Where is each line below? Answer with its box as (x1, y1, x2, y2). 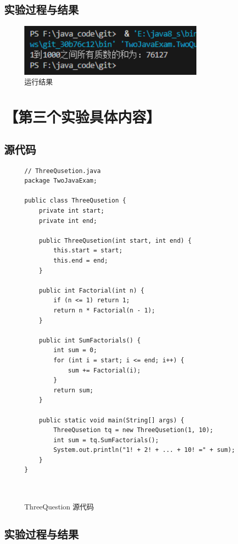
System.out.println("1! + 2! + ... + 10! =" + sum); (53, 446, 235, 454)
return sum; (53, 386, 94, 394)
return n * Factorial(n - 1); (53, 306, 155, 314)
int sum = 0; (53, 347, 97, 354)
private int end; (39, 217, 97, 224)
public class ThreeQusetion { (24, 197, 126, 205)
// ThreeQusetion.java (24, 167, 101, 175)
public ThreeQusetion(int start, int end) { (39, 237, 192, 244)
